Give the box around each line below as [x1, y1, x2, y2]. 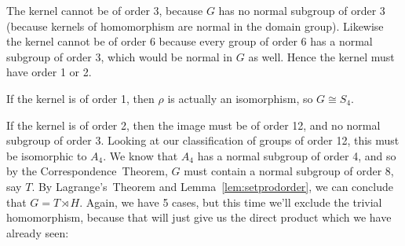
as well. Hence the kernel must [248, 48, 395, 64]
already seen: [6, 224, 69, 240]
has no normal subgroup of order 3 [218, 2, 385, 18]
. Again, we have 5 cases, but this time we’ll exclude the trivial [79, 193, 382, 210]
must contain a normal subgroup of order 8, [184, 163, 394, 179]
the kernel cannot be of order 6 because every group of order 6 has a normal [6, 33, 373, 50]
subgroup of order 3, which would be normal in [6, 48, 233, 64]
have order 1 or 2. [6, 64, 92, 80]
